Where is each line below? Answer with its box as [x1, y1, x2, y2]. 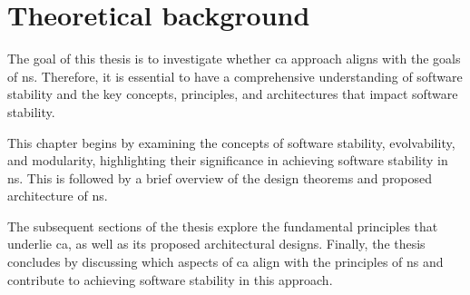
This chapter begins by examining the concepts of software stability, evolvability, [7, 133, 455, 152]
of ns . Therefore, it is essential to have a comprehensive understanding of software [7, 66, 463, 85]
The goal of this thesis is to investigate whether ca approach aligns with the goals [7, 49, 461, 68]
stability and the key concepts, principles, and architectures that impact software [7, 84, 458, 103]
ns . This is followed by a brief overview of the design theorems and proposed [7, 168, 433, 187]
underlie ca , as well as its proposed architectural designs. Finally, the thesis [7, 234, 426, 253]
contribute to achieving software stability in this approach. [7, 270, 333, 289]
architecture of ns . [7, 186, 108, 205]
